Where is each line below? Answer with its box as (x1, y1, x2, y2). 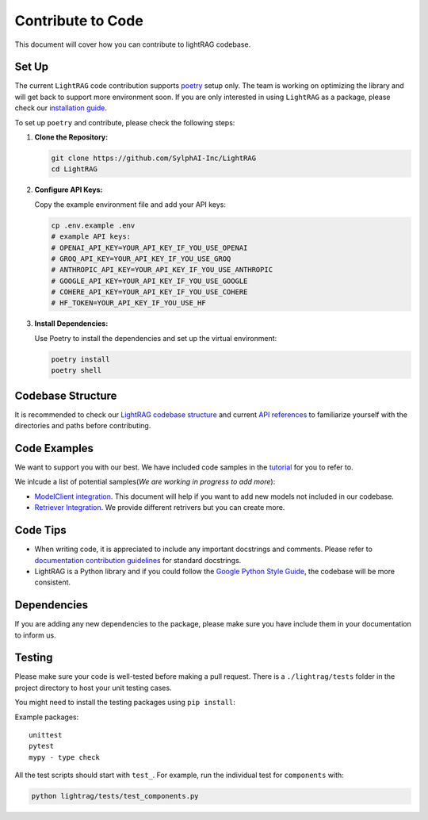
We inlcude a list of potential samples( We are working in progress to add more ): (14, 477, 276, 487)
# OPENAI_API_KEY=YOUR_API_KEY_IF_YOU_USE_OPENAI (51, 243, 248, 252)
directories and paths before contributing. (14, 421, 151, 431)
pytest (29, 741, 55, 751)
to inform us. (14, 630, 56, 640)
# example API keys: (51, 232, 131, 241)
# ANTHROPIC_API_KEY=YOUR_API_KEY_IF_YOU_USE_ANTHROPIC (51, 266, 273, 274)
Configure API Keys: (34, 185, 103, 194)
